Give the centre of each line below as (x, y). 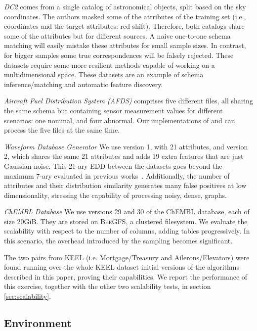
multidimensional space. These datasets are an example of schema (104, 74)
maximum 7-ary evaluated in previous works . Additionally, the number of (117, 175)
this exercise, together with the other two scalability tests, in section (107, 286)
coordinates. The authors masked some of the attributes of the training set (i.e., (125, 16)
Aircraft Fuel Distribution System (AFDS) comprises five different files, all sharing (128, 101)
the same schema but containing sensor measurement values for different (113, 110)
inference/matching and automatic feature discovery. (84, 84)
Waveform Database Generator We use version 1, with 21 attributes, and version (126, 146)
